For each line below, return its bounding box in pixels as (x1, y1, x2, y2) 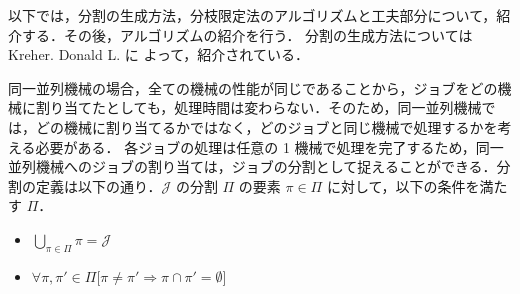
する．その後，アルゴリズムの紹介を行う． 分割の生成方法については (21, 24, 473, 45)
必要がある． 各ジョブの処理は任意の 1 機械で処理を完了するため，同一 (35, 136, 504, 157)
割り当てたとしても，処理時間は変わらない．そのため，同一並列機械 (35, 97, 482, 118)
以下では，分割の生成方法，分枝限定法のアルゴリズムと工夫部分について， (8, 5, 497, 25)
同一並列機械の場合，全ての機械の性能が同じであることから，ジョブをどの (8, 77, 498, 98)
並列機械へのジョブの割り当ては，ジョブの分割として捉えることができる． (8, 156, 497, 177)
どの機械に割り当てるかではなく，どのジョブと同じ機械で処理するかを (35, 116, 498, 137)
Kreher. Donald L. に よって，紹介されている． (8, 44, 309, 65)
